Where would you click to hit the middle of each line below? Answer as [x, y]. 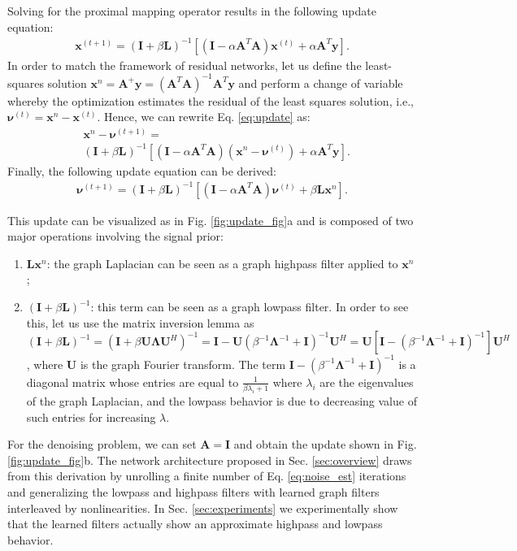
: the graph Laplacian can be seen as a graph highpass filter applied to [222, 263]
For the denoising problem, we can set [102, 444]
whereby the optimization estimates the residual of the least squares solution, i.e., [211, 100]
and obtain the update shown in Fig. [325, 444]
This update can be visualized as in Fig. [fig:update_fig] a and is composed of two [211, 220]
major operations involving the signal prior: [115, 236]
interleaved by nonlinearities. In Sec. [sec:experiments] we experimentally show [203, 508]
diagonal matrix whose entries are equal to [133, 382]
